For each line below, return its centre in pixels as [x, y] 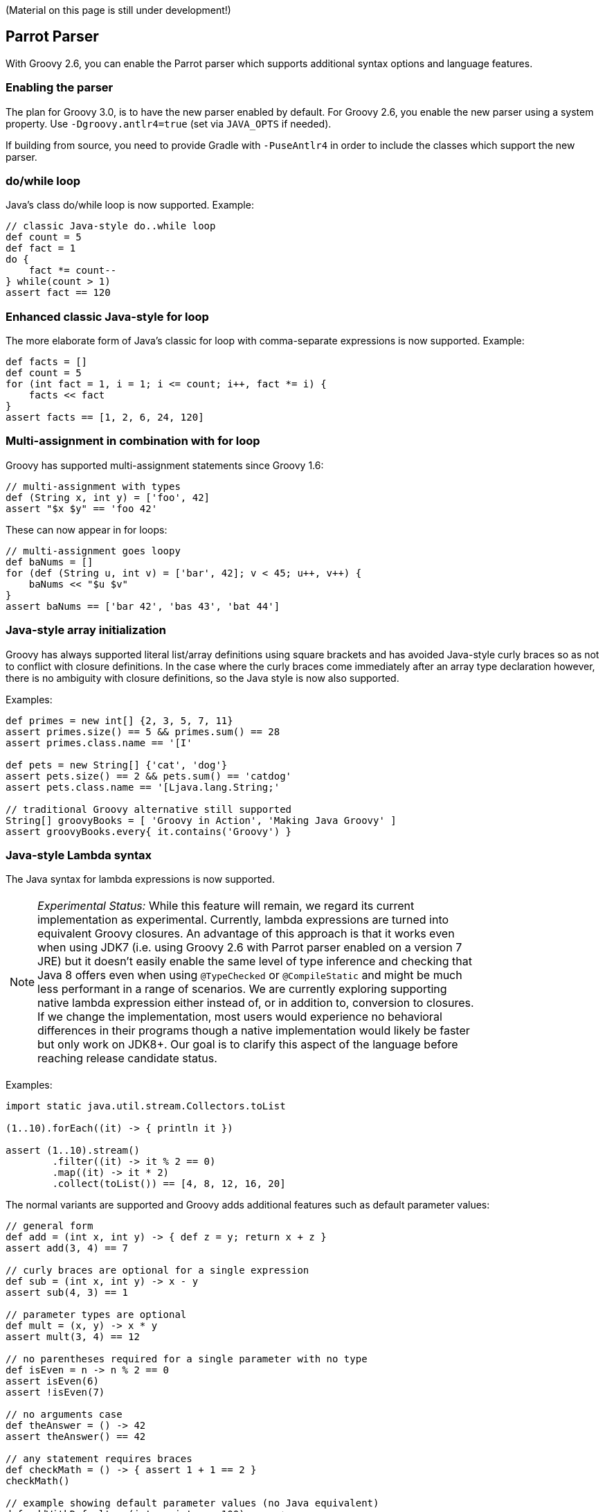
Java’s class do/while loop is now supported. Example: [130, 205]
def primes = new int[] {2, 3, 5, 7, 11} [119, 720]
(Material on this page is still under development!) [118, 10]
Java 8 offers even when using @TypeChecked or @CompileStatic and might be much [250, 975]
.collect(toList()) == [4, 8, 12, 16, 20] [169, 1184]
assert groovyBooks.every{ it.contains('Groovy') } [149, 831]
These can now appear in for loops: [87, 529]
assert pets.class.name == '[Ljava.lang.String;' [143, 787]
